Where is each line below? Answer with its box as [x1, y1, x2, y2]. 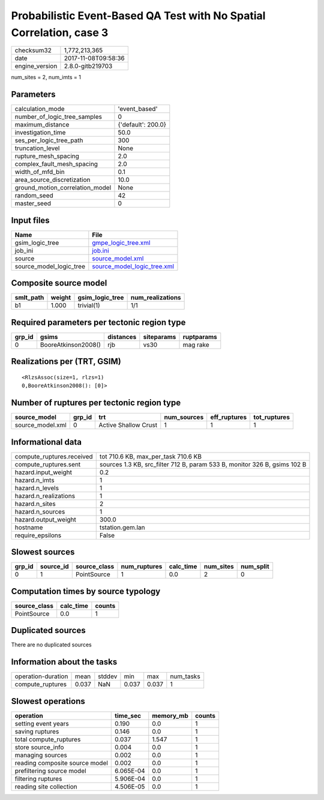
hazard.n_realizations [14, 492, 75, 500]
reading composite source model [14, 759, 108, 767]
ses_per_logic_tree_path [14, 136, 83, 145]
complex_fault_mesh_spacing [14, 160, 98, 168]
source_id [40, 562, 69, 571]
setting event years [14, 719, 69, 727]
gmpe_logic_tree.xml [92, 238, 151, 247]
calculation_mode [14, 105, 65, 113]
